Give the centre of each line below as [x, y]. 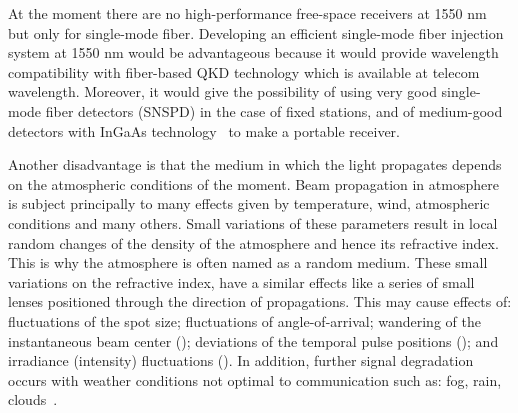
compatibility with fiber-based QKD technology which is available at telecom [244, 71]
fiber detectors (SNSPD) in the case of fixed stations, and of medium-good [274, 110]
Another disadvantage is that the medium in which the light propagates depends [255, 164]
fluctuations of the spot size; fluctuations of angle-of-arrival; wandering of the [244, 320]
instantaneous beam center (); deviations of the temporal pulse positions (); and [253, 340]
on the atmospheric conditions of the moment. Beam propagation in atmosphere [253, 183]
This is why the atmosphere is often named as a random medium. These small [248, 262]
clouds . [33, 399]
